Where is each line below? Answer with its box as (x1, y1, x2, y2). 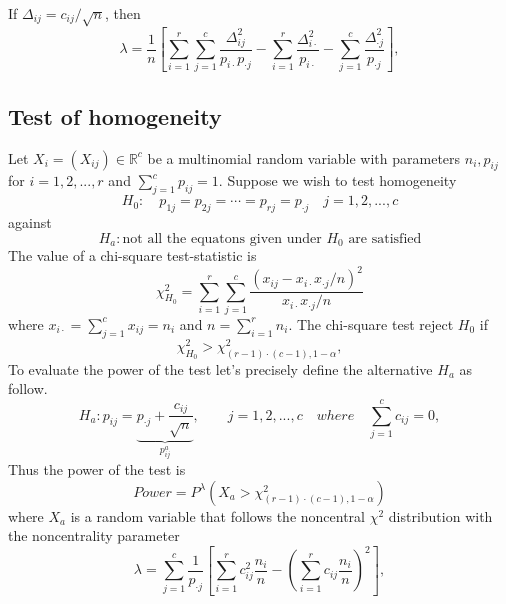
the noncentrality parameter (8, 525, 180, 546)
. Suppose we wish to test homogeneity (218, 170, 457, 191)
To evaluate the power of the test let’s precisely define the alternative (8, 358, 433, 379)
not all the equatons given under (122, 231, 322, 246)
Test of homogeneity (8, 100, 222, 131)
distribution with (388, 505, 493, 526)
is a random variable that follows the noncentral (70, 505, 365, 526)
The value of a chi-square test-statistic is (8, 245, 257, 266)
